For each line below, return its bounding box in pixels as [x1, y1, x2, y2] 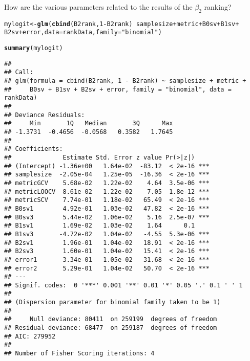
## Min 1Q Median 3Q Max [4, 120, 173, 127]
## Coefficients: [4, 145, 63, 153]
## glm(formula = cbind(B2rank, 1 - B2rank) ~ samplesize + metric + [4, 77, 246, 85]
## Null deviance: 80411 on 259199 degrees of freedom [4, 315, 217, 323]
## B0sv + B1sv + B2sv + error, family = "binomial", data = [4, 85, 232, 93]
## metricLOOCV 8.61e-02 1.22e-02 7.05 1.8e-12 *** [4, 188, 210, 195]
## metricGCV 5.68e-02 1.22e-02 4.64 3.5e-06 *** [4, 179, 210, 187]
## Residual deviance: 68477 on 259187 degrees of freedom [4, 324, 217, 332]
